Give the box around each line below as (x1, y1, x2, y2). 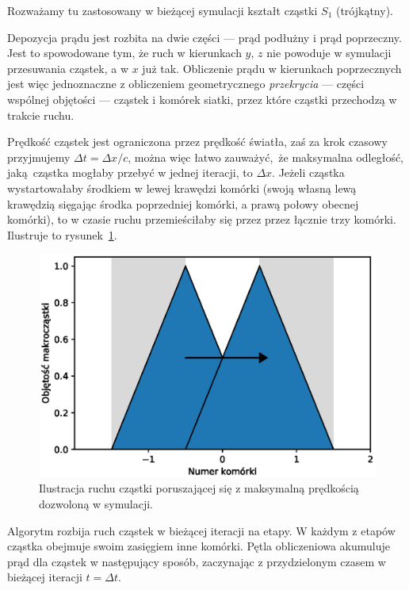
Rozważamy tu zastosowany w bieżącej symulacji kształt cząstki (7, 2, 318, 18)
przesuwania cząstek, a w (7, 59, 128, 76)
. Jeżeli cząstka (272, 164, 345, 181)
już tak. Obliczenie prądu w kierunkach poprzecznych (142, 59, 402, 76)
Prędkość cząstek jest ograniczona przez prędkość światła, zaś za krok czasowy (7, 133, 388, 150)
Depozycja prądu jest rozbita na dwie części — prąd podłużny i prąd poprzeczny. (7, 29, 402, 45)
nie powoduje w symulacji (266, 44, 392, 61)
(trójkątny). (335, 2, 393, 18)
